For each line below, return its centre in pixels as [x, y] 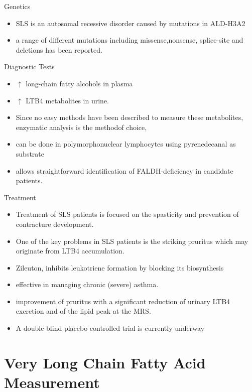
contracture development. [55, 224]
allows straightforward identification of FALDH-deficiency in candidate [124, 170]
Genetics [17, 6]
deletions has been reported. [59, 49]
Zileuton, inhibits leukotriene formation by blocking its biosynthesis [120, 267]
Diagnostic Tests [29, 67]
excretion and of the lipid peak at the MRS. [83, 311]
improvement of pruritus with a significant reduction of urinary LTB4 [123, 301]
